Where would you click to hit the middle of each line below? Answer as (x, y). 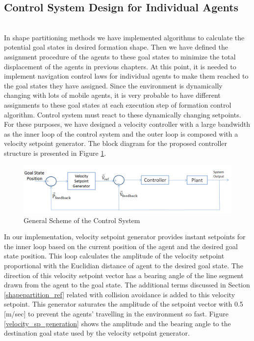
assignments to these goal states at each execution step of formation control (118, 104)
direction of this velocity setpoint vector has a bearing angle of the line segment (124, 275)
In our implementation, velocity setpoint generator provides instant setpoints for (125, 237)
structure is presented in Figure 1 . (55, 153)
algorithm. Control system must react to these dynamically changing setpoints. (123, 114)
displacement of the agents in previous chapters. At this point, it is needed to (120, 66)
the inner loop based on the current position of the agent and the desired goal (121, 246)
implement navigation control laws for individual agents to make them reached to (126, 76)
